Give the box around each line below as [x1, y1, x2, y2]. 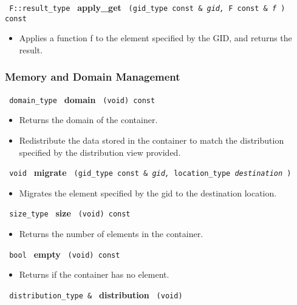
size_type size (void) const [9, 207, 131, 220]
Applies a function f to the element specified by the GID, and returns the [19, 32, 292, 44]
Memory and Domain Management [5, 69, 180, 84]
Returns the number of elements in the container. [19, 227, 203, 240]
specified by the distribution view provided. [19, 146, 181, 158]
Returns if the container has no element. [19, 268, 169, 281]
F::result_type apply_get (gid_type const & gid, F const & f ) [9, 1, 285, 13]
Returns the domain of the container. [19, 113, 158, 126]
